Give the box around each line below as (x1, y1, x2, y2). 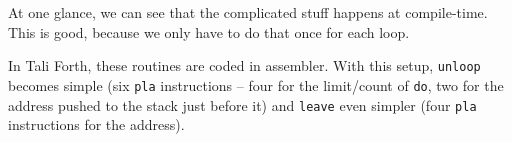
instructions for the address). (8, 114, 185, 135)
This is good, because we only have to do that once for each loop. (8, 21, 410, 42)
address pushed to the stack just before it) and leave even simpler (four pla (8, 94, 477, 115)
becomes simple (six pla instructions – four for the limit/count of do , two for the (8, 74, 504, 95)
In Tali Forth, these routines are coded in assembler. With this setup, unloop (8, 55, 481, 76)
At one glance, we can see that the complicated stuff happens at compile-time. (8, 2, 488, 22)
